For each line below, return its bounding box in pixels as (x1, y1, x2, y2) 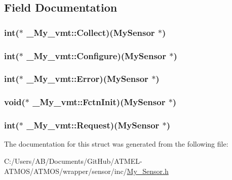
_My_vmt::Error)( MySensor (26, 72, 148, 85)
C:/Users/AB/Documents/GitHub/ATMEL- (4, 155, 142, 166)
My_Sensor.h (127, 165, 169, 176)
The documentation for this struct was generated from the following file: (4, 139, 228, 149)
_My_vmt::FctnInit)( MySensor (32, 96, 166, 108)
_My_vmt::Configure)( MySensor (26, 49, 166, 62)
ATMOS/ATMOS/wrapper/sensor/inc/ (4, 165, 127, 176)
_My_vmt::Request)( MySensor (26, 119, 160, 131)
